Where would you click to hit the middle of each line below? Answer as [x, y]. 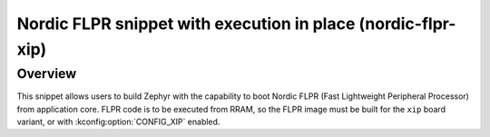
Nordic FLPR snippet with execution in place [186, 24]
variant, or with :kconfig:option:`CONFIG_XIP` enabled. [118, 122]
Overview [47, 73]
